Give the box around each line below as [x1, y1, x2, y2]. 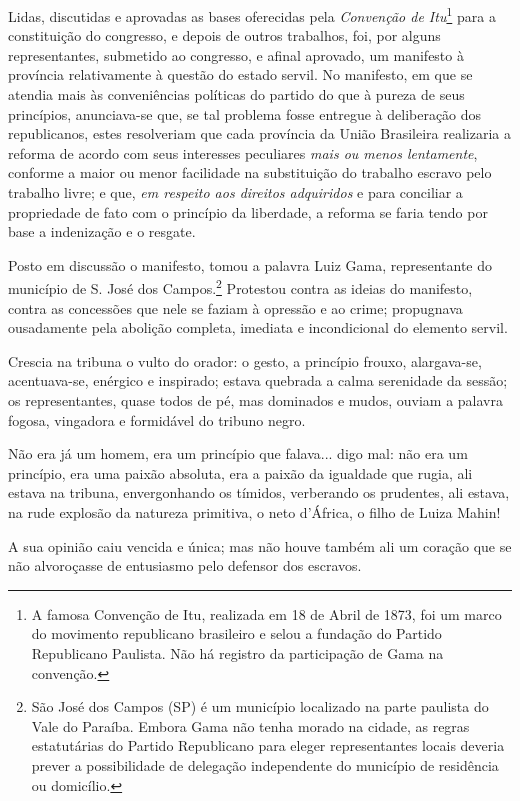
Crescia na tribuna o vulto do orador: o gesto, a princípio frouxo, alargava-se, [8, 350, 482, 371]
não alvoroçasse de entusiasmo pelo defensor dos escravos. [8, 555, 362, 576]
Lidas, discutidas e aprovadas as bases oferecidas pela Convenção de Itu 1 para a [8, 3, 496, 26]
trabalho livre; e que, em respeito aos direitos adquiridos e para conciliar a [8, 182, 463, 202]
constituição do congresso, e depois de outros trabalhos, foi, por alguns [8, 25, 441, 46]
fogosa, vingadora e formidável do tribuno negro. [8, 409, 306, 430]
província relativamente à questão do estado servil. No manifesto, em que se [8, 64, 473, 85]
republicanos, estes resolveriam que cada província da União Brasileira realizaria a [8, 123, 511, 144]
